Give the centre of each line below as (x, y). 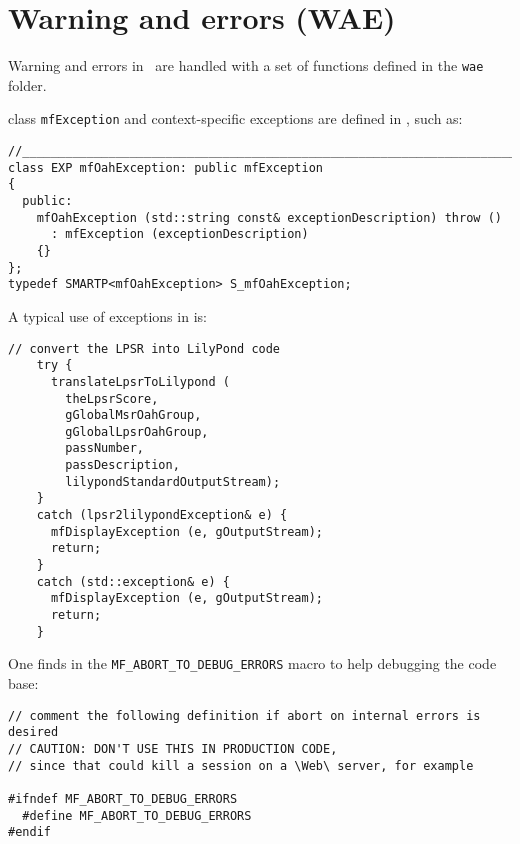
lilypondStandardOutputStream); (173, 481)
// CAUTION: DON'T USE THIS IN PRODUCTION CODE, (173, 748)
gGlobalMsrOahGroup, (133, 415)
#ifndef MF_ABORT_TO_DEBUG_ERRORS (123, 798)
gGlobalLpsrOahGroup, (137, 431)
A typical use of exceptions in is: (107, 315)
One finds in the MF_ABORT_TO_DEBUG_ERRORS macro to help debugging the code (252, 663)
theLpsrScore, (112, 398)
